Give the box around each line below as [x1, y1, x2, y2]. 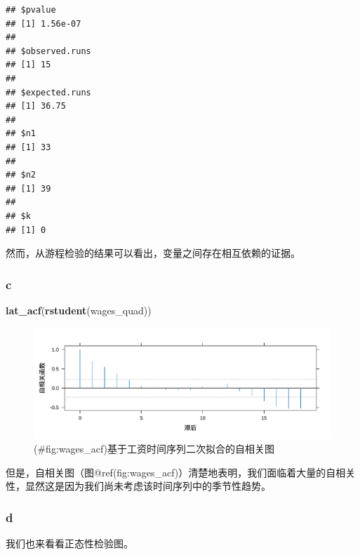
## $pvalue [6, 5, 56, 15]
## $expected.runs [6, 87, 91, 98]
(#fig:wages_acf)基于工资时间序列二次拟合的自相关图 [34, 441, 275, 456]
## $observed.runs [6, 46, 91, 56]
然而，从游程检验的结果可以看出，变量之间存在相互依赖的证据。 [6, 246, 300, 260]
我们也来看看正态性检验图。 [6, 536, 133, 551]
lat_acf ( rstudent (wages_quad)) [6, 302, 152, 317]
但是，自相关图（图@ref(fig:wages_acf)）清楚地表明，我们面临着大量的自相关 [6, 464, 356, 479]
